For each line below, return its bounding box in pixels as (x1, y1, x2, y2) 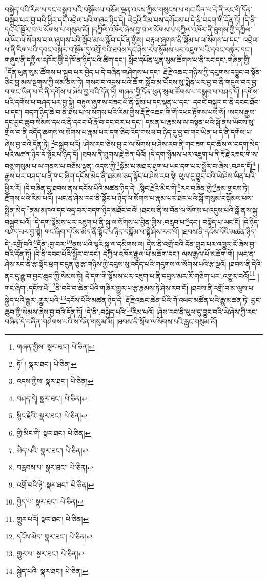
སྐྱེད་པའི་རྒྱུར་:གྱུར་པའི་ (5, 294, 60, 305)
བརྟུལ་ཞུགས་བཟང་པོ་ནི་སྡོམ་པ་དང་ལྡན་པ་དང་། (76, 96, 191, 107)
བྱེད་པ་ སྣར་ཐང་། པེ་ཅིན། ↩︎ (16, 496, 84, 507)
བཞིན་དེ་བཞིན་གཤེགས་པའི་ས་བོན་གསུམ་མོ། (5, 316, 114, 327)
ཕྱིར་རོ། (5, 182, 22, 193)
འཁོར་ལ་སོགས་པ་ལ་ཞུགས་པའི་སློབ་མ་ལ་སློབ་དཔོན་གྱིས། (5, 34, 143, 45)
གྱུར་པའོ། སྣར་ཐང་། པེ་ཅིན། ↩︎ (16, 513, 89, 524)
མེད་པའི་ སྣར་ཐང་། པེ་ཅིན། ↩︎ (16, 444, 89, 455)
